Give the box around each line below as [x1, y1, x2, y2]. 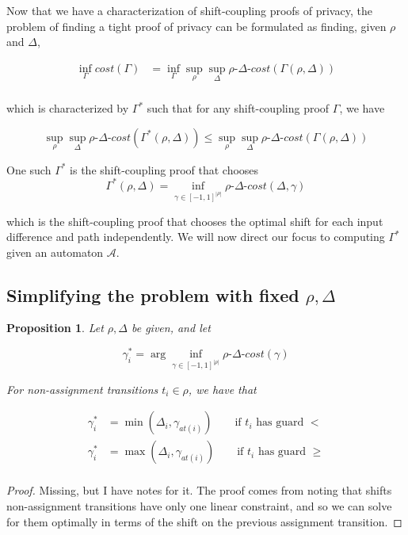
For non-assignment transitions [6, 380, 158, 397]
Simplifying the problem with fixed [6, 282, 299, 307]
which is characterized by [6, 100, 129, 117]
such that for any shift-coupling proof [147, 100, 330, 117]
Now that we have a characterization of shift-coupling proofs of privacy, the [6, 2, 372, 18]
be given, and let [131, 319, 211, 336]
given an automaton [6, 243, 104, 260]
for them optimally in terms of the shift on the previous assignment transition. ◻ [6, 513, 402, 529]
